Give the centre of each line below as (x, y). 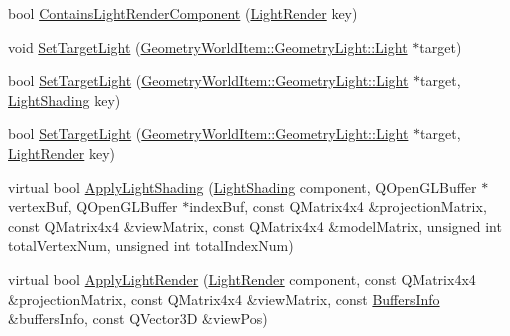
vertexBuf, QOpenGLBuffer (93, 206)
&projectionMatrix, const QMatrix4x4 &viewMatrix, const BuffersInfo (224, 298)
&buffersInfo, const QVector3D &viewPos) (138, 318)
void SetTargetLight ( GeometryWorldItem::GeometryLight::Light (208, 46)
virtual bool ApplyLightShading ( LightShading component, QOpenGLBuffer (242, 186)
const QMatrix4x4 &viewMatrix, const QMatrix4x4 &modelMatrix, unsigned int (255, 225)
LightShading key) (64, 99)
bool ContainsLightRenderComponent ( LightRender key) (183, 13)
